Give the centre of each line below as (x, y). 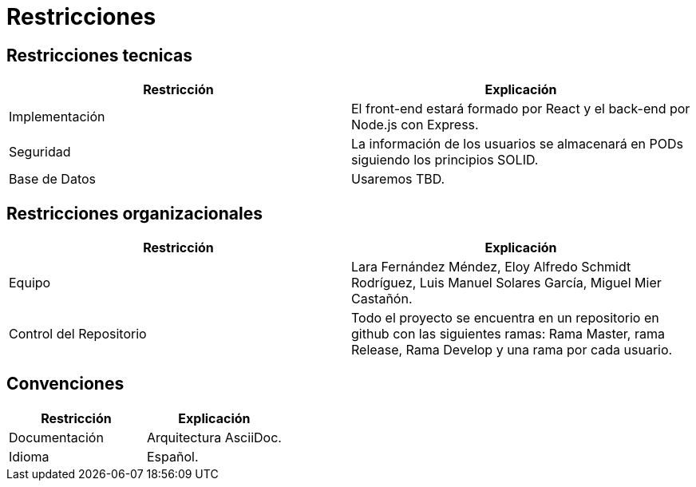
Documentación (56, 437)
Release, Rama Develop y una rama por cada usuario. (512, 350)
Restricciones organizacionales (134, 213)
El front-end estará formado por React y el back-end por (521, 109)
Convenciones (65, 384)
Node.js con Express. (415, 125)
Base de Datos (52, 179)
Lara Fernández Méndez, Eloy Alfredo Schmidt (491, 267)
